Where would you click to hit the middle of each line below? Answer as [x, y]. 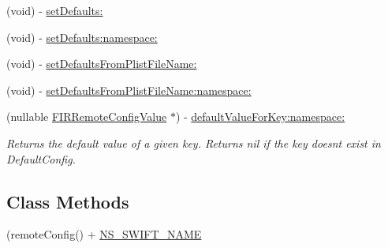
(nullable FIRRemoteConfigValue [87, 116]
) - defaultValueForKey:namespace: [260, 116]
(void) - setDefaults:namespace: [82, 37]
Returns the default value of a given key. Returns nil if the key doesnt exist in [194, 143]
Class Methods [68, 201]
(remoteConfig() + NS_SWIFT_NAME [104, 234]
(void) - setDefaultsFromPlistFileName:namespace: [129, 90]
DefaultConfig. [41, 158]
